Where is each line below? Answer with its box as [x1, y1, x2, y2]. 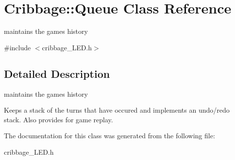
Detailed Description [4, 66, 110, 81]
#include [4, 42, 31, 52]
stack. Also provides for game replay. [4, 114, 113, 124]
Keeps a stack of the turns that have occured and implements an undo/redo [4, 105, 230, 115]
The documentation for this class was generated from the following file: [4, 131, 215, 141]
